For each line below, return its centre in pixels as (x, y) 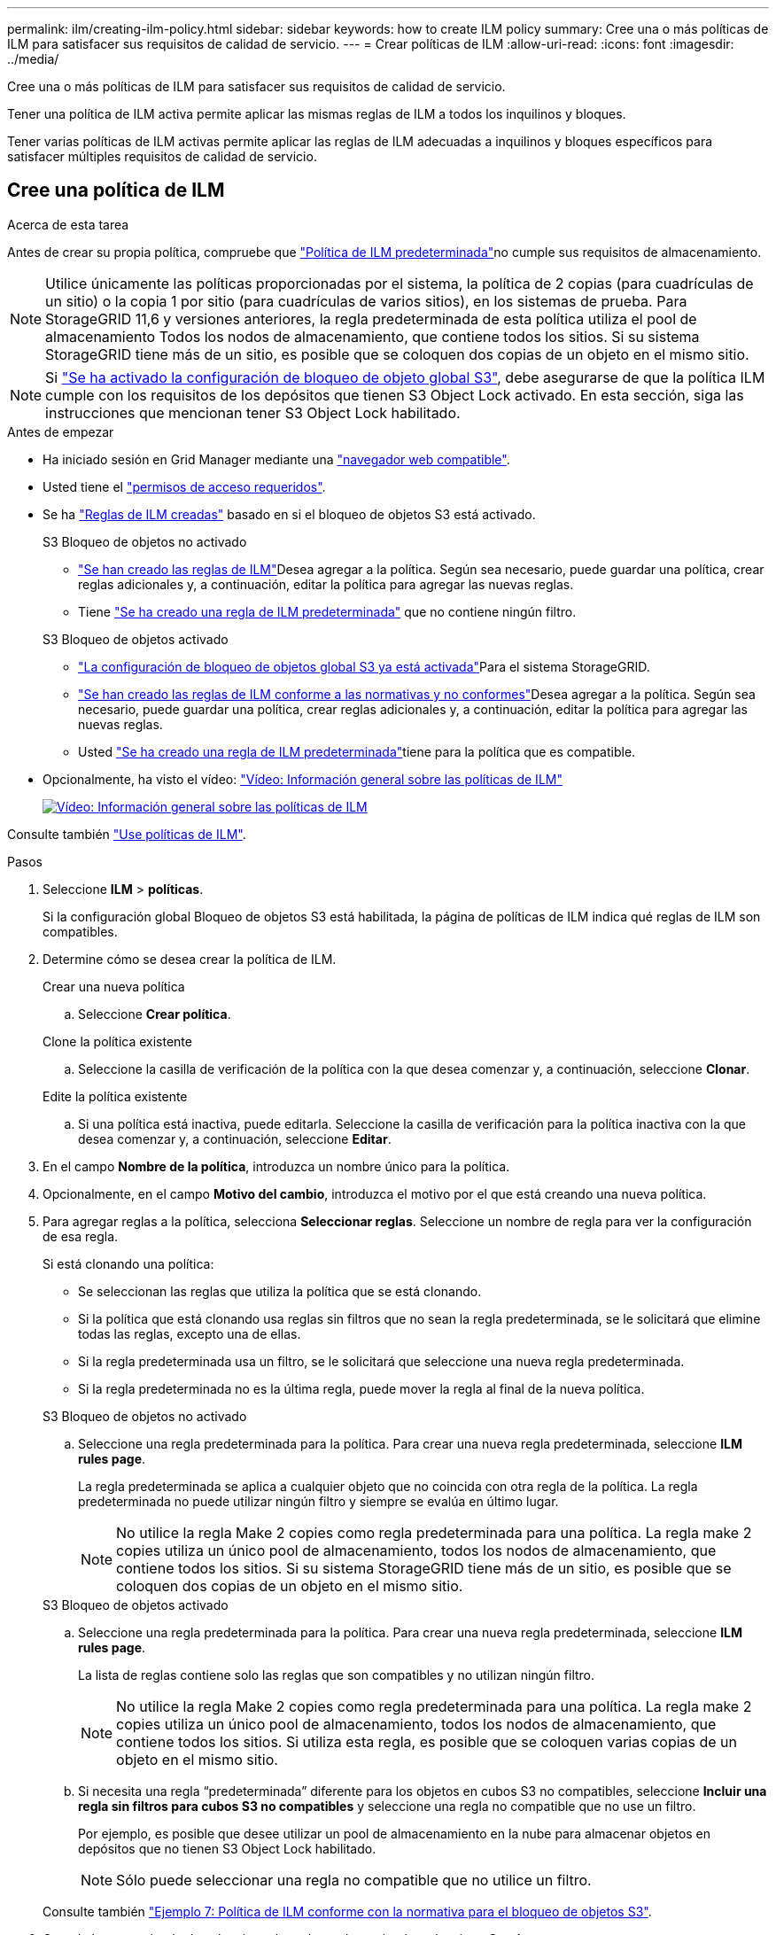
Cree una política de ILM (116, 190)
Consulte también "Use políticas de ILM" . (127, 834)
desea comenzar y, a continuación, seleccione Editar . (235, 1138)
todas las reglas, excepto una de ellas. (190, 1333)
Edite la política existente (115, 1096)
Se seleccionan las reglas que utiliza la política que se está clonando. (280, 1291)
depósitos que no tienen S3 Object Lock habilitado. (227, 1848)
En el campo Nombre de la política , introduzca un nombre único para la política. (276, 1166)
